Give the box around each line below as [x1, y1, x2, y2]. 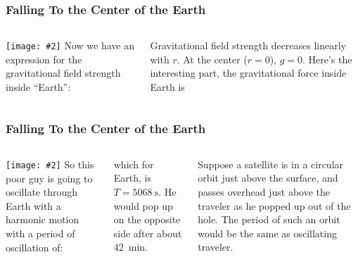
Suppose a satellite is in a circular [198, 156, 344, 171]
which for [113, 156, 154, 171]
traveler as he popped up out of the [198, 198, 351, 213]
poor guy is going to [6, 170, 93, 185]
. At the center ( [177, 51, 248, 66]
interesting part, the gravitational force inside [150, 65, 347, 80]
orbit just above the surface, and [198, 170, 338, 185]
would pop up [113, 198, 173, 213]
